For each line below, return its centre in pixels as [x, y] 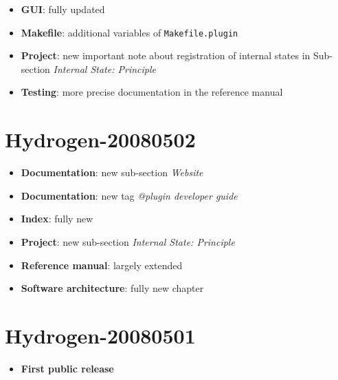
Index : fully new [57, 219]
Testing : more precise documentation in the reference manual [152, 92]
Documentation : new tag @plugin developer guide [129, 195]
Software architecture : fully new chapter [112, 288]
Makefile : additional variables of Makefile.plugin [129, 32]
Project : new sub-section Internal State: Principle [128, 241]
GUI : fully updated [63, 9]
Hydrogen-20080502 [100, 139]
